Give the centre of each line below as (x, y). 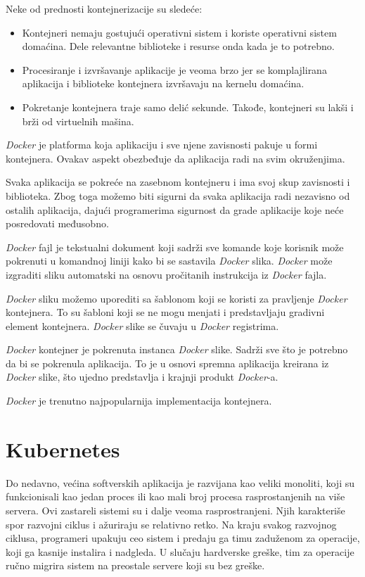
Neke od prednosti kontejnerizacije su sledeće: (104, 8)
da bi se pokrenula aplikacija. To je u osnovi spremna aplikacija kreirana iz (167, 363)
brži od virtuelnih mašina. (78, 121)
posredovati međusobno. (57, 223)
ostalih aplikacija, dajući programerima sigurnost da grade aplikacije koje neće (175, 209)
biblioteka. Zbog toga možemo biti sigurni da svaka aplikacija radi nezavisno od (178, 195)
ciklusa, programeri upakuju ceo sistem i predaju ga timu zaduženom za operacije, (183, 538)
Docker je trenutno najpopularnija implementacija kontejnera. (139, 401)
